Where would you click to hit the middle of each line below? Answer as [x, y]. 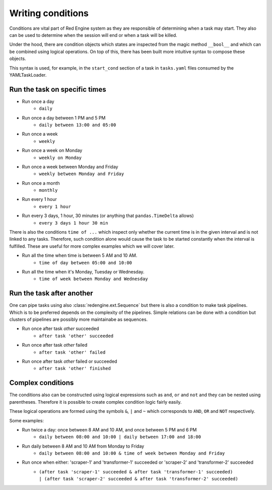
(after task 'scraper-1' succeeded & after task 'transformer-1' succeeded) [136, 472]
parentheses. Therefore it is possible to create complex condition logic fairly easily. [95, 402]
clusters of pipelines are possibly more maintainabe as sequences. [79, 319]
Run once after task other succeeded [60, 329]
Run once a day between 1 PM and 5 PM [64, 118]
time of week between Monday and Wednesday [93, 279]
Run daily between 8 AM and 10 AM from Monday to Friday [83, 446]
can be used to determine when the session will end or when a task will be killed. [93, 35]
